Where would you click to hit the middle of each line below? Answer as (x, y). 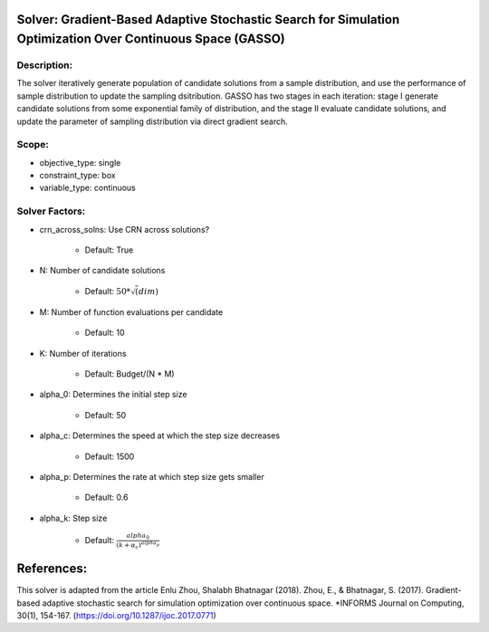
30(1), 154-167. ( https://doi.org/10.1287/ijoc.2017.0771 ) (116, 615)
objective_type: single (80, 162)
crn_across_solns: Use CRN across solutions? (125, 229)
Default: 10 (105, 333)
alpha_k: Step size (73, 518)
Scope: (33, 145)
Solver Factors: (51, 211)
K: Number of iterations (83, 353)
